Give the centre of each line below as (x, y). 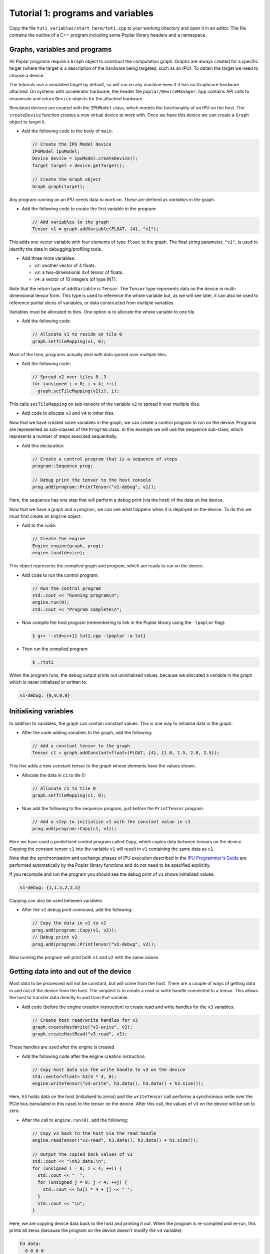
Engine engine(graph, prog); (68, 546)
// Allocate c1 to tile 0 (64, 788)
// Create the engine (59, 539)
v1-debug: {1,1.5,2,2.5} (50, 887)
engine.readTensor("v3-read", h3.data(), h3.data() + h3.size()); (115, 1140)
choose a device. (27, 75)
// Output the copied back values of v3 (82, 1154)
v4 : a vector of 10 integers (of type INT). (76, 279)
